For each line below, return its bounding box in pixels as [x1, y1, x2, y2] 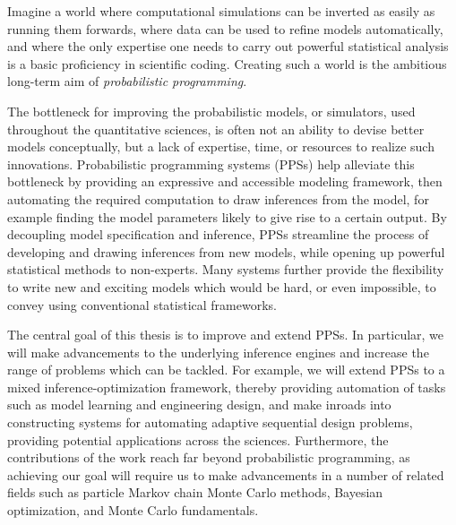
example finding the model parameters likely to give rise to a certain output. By [7, 207, 447, 226]
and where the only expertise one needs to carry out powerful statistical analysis [7, 37, 449, 56]
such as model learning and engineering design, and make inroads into [7, 395, 391, 414]
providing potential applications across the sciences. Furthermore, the [7, 430, 389, 449]
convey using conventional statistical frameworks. [7, 295, 277, 314]
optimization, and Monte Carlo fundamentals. [7, 501, 259, 520]
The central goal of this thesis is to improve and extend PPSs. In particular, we [7, 325, 444, 344]
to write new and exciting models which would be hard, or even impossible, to [7, 277, 436, 296]
